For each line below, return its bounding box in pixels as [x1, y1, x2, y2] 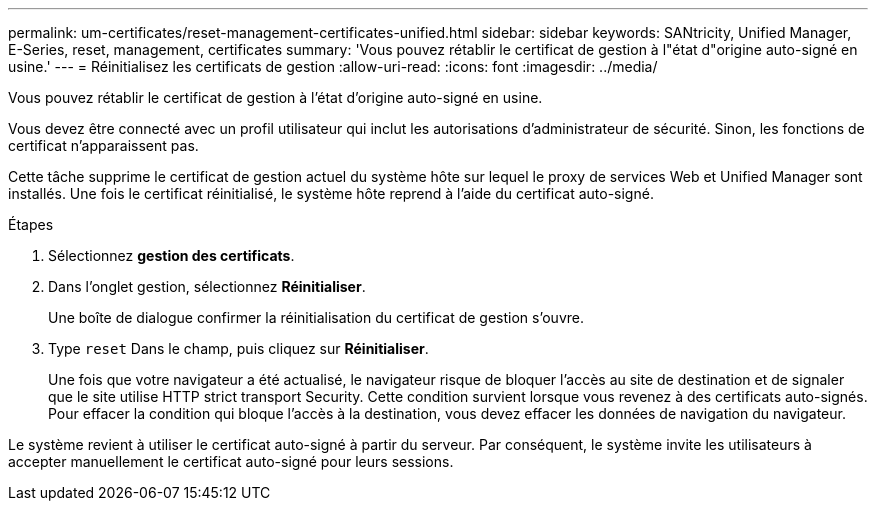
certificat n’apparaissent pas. [8, 137, 199, 154]
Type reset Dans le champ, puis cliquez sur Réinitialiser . [48, 340, 429, 357]
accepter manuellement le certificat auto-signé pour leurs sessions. [8, 453, 454, 470]
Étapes [8, 216, 54, 233]
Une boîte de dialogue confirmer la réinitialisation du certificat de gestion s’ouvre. [48, 309, 584, 326]
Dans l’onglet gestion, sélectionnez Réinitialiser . [48, 278, 366, 295]
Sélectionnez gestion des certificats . [48, 247, 295, 264]
